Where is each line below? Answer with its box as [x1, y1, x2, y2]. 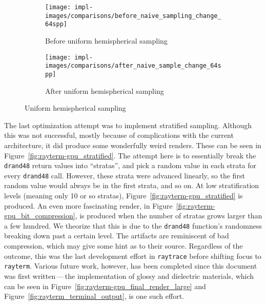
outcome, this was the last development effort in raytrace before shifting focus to [4, 250, 261, 261]
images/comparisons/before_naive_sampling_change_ [45, 12, 221, 19]
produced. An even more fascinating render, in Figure [4, 200, 173, 211]
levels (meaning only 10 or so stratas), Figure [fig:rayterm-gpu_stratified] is [4, 190, 243, 200]
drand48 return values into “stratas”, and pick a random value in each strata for [4, 160, 257, 171]
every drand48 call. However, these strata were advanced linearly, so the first [4, 170, 245, 180]
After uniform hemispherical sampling [45, 85, 164, 96]
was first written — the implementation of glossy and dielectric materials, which [4, 270, 254, 281]
